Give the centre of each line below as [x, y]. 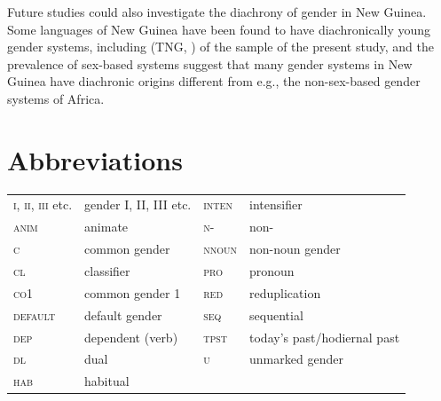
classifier [107, 270]
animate [106, 227]
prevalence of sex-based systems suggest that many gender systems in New [210, 63]
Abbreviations [95, 159]
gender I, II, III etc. [138, 204]
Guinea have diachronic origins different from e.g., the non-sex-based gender [214, 81]
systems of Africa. [56, 98]
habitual [107, 381]
